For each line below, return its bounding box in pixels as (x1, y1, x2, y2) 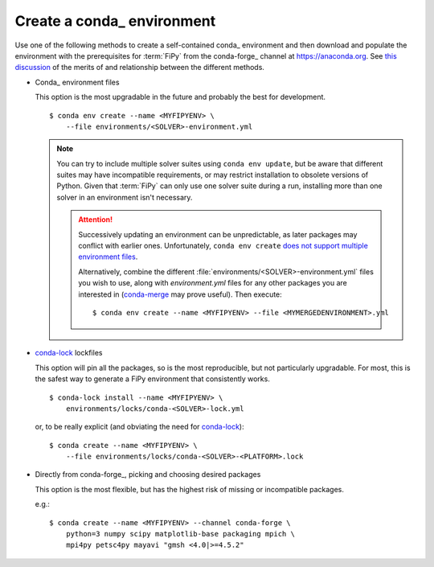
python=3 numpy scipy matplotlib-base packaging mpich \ (65, 529, 295, 539)
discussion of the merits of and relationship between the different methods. (14, 63, 265, 72)
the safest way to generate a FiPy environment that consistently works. (35, 374, 271, 384)
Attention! (78, 215, 113, 224)
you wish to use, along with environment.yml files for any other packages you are (78, 278, 347, 288)
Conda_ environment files (35, 77, 120, 87)
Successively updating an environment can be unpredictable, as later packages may (78, 229, 358, 239)
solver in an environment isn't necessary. (56, 192, 193, 202)
